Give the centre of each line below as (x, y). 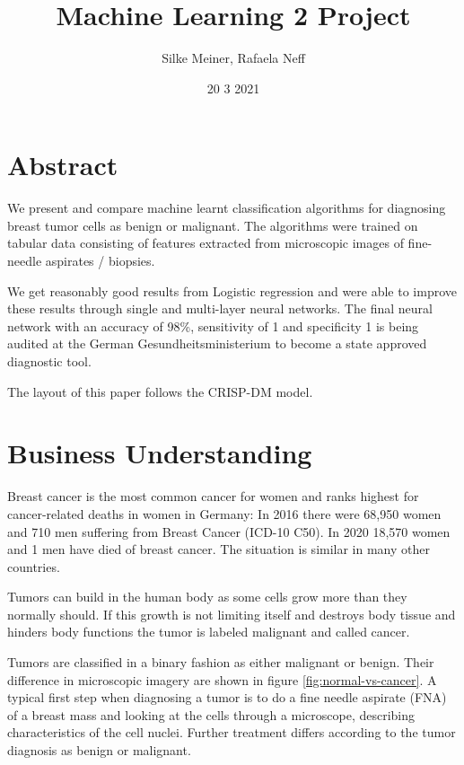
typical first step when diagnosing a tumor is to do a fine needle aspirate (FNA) (227, 697)
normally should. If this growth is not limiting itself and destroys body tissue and (232, 614)
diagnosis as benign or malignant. (99, 750)
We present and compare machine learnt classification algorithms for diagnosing (227, 208)
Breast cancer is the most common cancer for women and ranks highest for (213, 496)
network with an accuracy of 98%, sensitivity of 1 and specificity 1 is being (213, 325)
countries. (34, 566)
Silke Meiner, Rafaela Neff (233, 58)
